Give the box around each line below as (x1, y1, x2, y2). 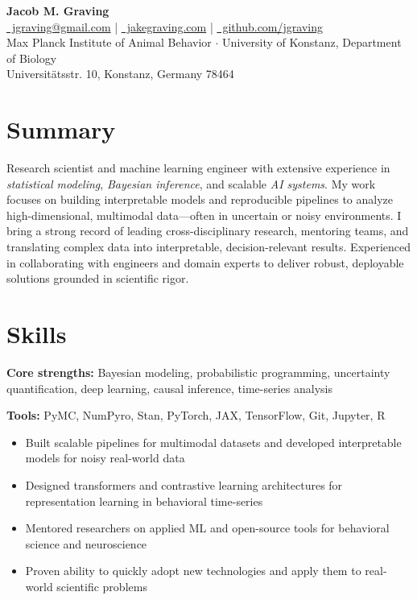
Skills (6, 317, 67, 350)
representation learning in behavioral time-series (25, 492, 263, 509)
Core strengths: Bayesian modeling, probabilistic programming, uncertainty (6, 363, 390, 380)
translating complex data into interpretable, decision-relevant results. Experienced (6, 238, 411, 255)
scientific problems (56, 577, 147, 594)
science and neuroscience (25, 535, 147, 552)
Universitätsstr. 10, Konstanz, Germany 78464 (6, 65, 234, 82)
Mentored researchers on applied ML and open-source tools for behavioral (25, 519, 390, 536)
